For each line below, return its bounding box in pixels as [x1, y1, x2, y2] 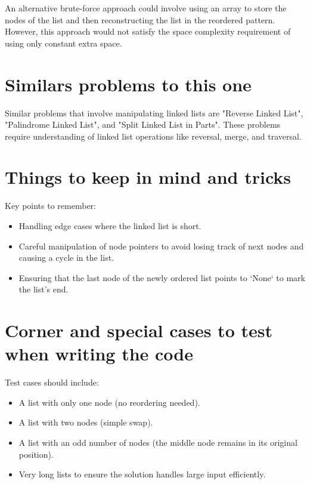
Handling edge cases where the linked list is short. [18, 220, 201, 232]
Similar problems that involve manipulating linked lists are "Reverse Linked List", [5, 106, 303, 119]
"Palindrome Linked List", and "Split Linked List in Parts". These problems [5, 118, 281, 131]
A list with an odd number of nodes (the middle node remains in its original [18, 436, 297, 449]
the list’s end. [18, 283, 69, 295]
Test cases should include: [5, 376, 99, 389]
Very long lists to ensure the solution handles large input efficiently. [18, 468, 266, 480]
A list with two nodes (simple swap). [18, 416, 153, 428]
